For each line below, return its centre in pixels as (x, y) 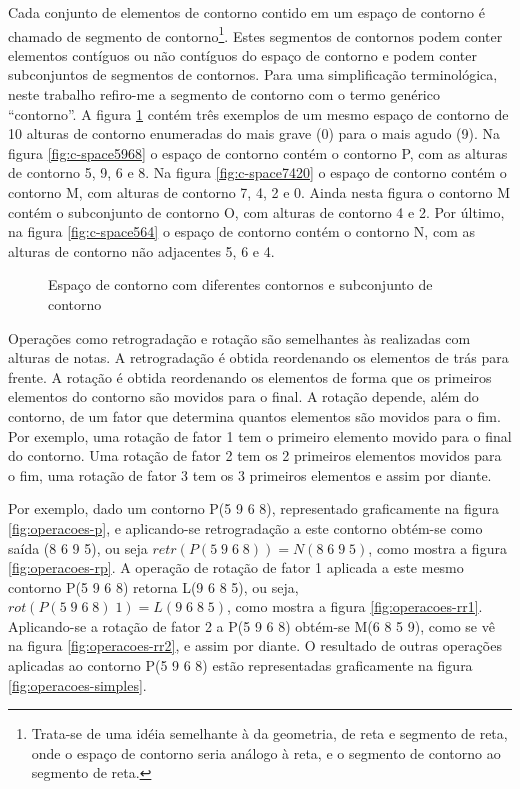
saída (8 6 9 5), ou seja (78, 547)
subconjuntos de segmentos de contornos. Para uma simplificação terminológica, (253, 74)
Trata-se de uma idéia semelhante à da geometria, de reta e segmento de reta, (269, 733)
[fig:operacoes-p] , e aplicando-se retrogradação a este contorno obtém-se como (245, 527)
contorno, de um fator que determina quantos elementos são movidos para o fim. (254, 415)
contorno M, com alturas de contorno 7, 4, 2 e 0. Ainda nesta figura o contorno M (259, 192)
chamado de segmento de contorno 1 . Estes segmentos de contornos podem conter (255, 34)
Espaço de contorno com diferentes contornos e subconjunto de (240, 284)
